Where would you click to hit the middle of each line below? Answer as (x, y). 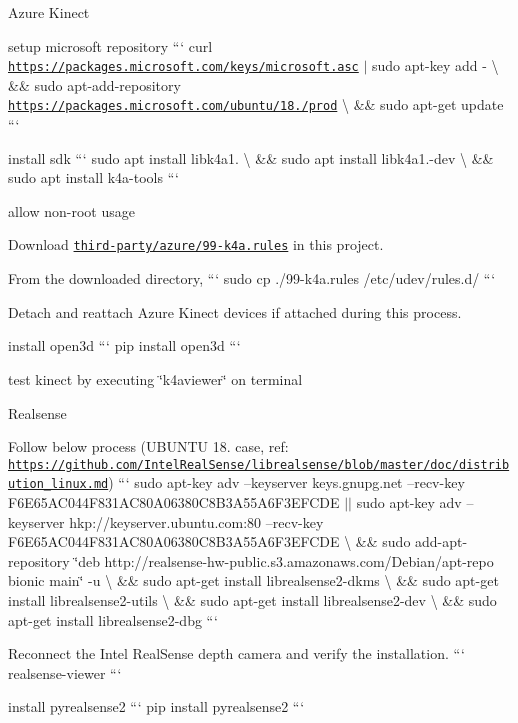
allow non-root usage (71, 210)
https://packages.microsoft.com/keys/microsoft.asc (183, 67)
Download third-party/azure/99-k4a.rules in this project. (196, 244)
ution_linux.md (58, 484)
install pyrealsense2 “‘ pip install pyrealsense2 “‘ (156, 706)
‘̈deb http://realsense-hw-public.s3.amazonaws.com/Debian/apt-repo (284, 560)
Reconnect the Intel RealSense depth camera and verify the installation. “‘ (236, 653)
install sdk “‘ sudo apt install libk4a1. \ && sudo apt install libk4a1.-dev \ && (251, 157)
